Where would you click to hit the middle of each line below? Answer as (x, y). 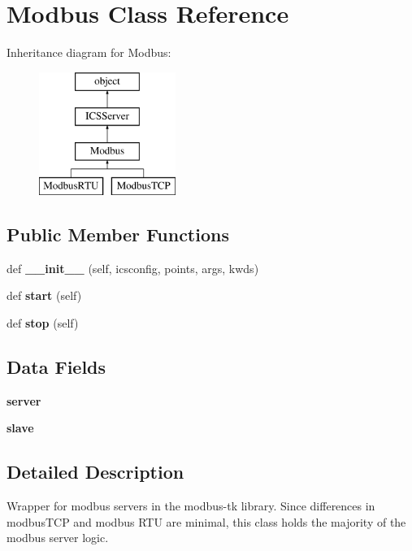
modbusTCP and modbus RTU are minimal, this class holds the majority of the (206, 521)
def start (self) (44, 295)
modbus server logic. (58, 538)
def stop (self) (43, 322)
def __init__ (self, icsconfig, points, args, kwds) (133, 268)
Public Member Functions (118, 234)
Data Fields (56, 366)
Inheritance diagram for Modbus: (89, 52)
